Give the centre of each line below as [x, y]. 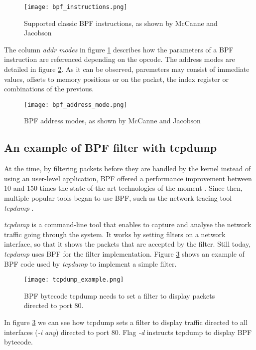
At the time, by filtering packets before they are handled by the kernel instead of [128, 169]
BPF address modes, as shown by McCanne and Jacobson [112, 121]
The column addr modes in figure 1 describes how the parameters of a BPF [119, 49]
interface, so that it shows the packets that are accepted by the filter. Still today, [128, 244]
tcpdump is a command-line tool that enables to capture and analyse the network [128, 224]
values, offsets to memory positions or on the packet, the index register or [116, 79]
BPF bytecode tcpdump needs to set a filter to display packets [120, 295]
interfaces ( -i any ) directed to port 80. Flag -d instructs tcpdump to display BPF [128, 332]
